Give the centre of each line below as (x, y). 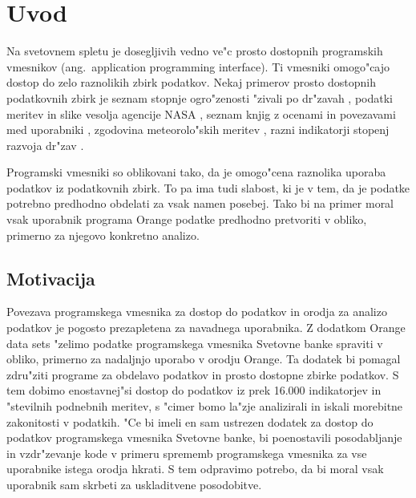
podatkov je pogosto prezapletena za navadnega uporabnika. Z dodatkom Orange (206, 328)
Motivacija (51, 278)
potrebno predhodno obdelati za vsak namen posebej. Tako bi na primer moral (200, 203)
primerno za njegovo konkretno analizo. (103, 235)
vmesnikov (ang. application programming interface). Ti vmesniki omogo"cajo (198, 66)
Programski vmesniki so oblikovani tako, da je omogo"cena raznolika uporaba (196, 172)
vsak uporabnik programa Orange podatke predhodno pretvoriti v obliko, (187, 219)
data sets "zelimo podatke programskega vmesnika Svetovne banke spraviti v (195, 343)
